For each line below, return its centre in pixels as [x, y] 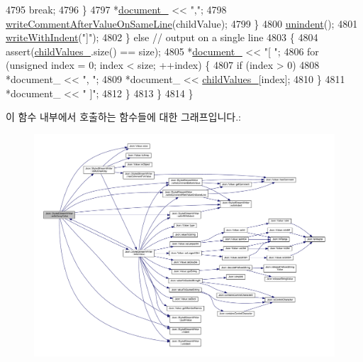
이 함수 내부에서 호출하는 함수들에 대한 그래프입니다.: [123, 117]
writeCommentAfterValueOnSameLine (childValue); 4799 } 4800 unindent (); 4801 [182, 23]
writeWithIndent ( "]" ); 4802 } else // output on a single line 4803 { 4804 [162, 37]
